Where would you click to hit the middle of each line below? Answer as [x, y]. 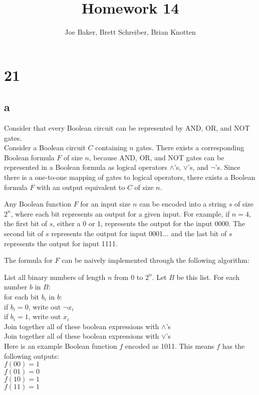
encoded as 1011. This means [170, 345]
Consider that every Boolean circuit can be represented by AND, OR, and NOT [127, 128]
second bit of [24, 233]
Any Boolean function [38, 204]
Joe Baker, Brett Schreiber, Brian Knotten [130, 32]
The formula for [28, 260]
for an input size [105, 204]
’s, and [198, 167]
